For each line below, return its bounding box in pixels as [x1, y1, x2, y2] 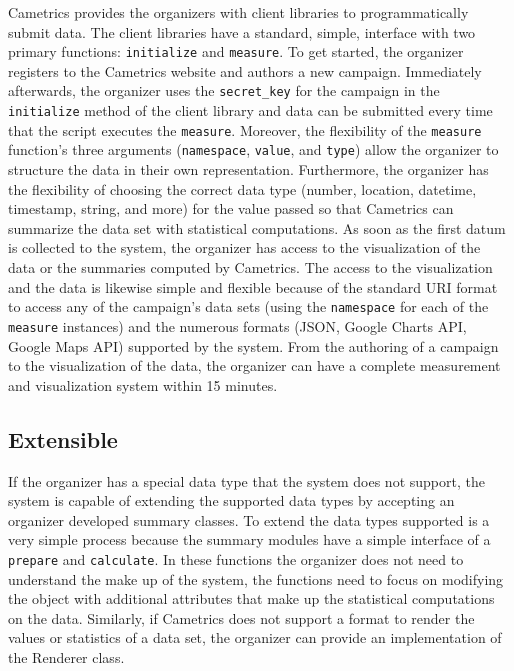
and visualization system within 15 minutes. [8, 374, 278, 395]
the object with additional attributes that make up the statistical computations [8, 588, 495, 609]
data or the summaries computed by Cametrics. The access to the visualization [8, 257, 493, 278]
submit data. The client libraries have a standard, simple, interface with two [8, 21, 476, 42]
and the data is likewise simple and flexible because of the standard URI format [8, 276, 498, 297]
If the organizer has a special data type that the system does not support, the [8, 470, 485, 491]
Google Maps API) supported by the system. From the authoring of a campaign [8, 335, 499, 356]
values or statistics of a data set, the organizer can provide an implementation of [8, 627, 502, 648]
